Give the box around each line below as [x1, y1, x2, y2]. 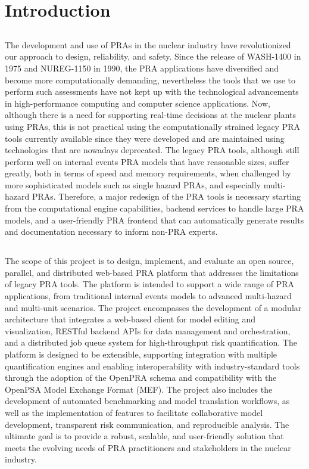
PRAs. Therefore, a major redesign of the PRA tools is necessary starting [32, 190, 301, 203]
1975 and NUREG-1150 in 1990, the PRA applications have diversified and [5, 61, 279, 74]
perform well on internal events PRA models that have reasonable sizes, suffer [5, 155, 289, 167]
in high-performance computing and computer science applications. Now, [5, 97, 270, 109]
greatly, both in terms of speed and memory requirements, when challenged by [5, 167, 291, 179]
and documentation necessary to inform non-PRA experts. [5, 225, 218, 238]
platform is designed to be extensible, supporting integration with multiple [5, 348, 277, 360]
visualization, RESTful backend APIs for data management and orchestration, [5, 324, 291, 337]
